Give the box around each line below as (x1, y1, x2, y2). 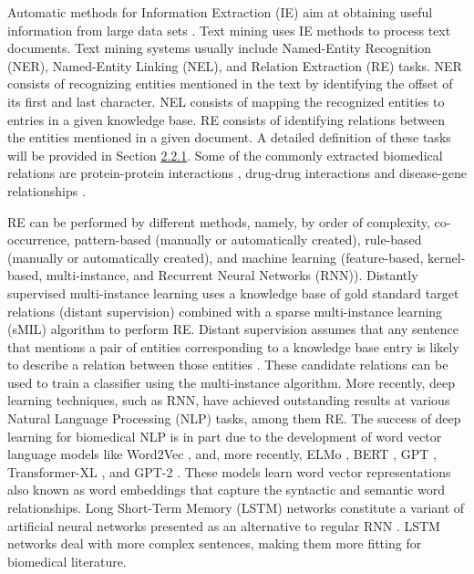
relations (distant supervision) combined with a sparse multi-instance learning (7, 301, 443, 320)
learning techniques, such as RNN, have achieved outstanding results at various (7, 391, 450, 410)
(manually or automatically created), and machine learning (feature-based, (7, 247, 424, 266)
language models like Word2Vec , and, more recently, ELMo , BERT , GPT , (7, 444, 437, 464)
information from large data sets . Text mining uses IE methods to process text (7, 20, 451, 39)
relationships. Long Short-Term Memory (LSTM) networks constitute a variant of (7, 498, 465, 517)
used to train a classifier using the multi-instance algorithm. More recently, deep (7, 372, 455, 391)
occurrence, (7, 230, 70, 249)
